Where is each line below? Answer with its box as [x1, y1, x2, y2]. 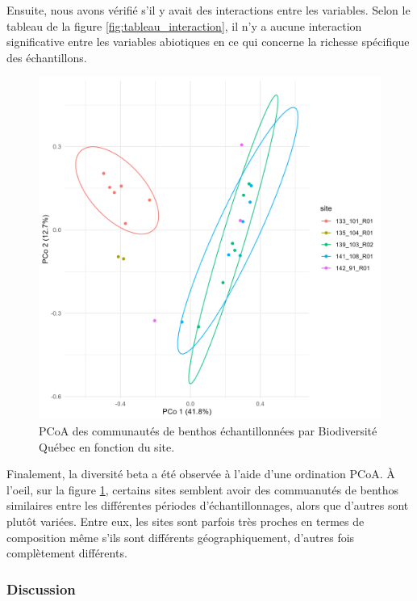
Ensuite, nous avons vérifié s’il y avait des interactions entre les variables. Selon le [6, 2, 411, 18]
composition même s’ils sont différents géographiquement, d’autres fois [6, 528, 355, 545]
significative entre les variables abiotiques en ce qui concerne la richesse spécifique [6, 33, 410, 50]
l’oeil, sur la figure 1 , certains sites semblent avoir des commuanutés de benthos [6, 481, 399, 498]
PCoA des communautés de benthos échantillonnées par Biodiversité [39, 422, 377, 439]
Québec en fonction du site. [39, 438, 175, 455]
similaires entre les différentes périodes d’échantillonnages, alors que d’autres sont [6, 497, 409, 514]
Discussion [6, 578, 76, 599]
